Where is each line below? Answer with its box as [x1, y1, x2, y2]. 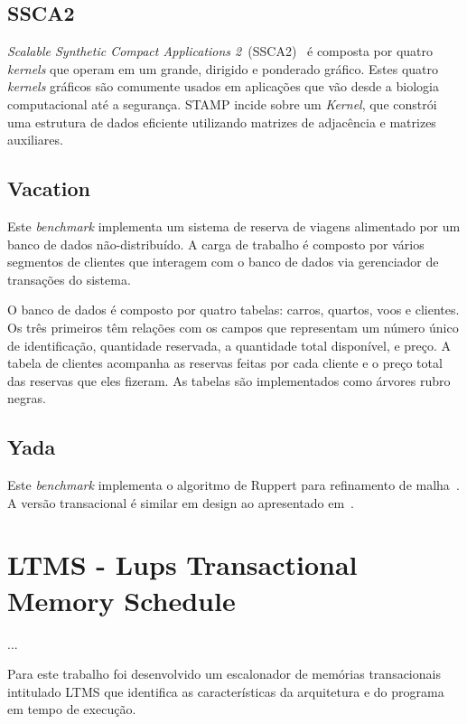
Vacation [7, 174, 91, 202]
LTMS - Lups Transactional [7, 546, 358, 583]
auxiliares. [7, 130, 63, 149]
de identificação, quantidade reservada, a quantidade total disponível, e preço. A [7, 335, 452, 354]
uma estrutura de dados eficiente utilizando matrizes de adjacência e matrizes [7, 112, 436, 131]
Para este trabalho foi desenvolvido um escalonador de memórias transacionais [7, 664, 441, 683]
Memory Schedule [7, 581, 236, 618]
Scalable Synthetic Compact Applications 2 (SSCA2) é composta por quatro [7, 42, 433, 61]
